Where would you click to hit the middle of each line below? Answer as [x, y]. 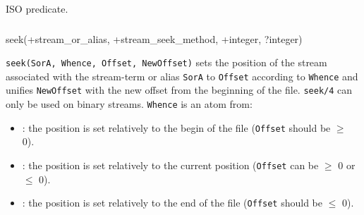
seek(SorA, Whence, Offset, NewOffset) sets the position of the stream [166, 62]
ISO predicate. [37, 8]
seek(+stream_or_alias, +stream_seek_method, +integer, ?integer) [154, 38]
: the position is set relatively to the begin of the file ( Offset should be [176, 127]
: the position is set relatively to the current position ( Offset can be [170, 165]
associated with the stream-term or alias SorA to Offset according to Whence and [182, 76]
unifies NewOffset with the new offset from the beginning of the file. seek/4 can [179, 90]
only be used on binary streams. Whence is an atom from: [129, 104]
